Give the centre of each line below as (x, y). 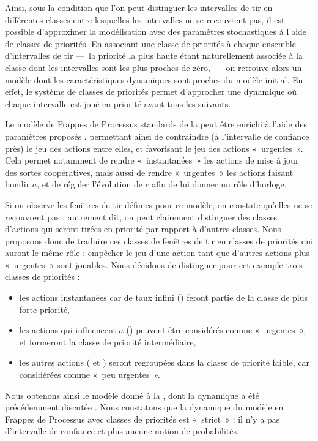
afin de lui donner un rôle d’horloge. (219, 184)
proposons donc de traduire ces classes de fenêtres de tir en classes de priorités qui (159, 240)
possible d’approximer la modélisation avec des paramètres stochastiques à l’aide (156, 32)
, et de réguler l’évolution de (90, 184)
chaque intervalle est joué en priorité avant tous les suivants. (118, 103)
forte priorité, (44, 309)
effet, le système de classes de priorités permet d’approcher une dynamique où (151, 92)
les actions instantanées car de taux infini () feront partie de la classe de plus (163, 297)
